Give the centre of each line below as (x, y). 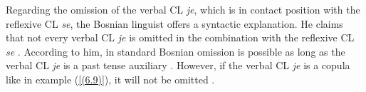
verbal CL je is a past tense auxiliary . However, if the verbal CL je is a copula (178, 65)
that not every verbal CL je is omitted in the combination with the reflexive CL (180, 37)
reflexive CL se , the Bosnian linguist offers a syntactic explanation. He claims (174, 23)
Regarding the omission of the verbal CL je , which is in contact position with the (183, 9)
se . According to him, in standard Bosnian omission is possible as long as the (176, 51)
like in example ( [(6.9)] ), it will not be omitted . (110, 79)
